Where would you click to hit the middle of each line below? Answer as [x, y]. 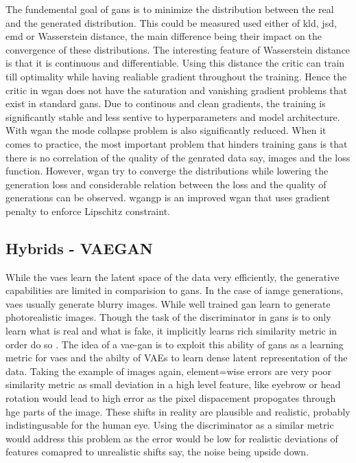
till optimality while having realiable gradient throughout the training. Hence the [176, 76]
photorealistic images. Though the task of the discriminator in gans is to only [168, 317]
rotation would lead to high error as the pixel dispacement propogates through [171, 398]
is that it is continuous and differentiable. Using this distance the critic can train [175, 63]
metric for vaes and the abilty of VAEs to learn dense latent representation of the [177, 358]
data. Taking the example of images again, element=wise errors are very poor [168, 371]
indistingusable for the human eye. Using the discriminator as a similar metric [170, 425]
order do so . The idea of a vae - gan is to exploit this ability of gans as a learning [175, 344]
